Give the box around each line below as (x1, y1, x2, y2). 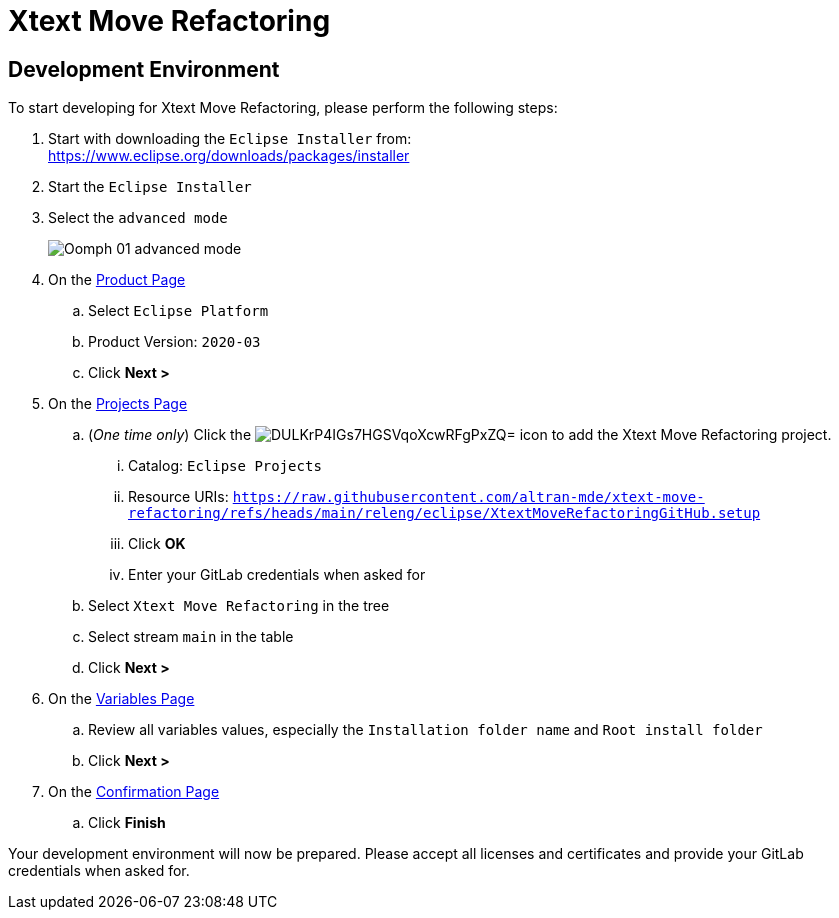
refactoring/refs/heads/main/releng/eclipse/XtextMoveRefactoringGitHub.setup (128, 505, 761, 522)
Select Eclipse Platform (88, 302, 269, 320)
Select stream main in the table (88, 628, 294, 646)
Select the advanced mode (48, 209, 228, 227)
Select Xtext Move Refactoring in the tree (88, 597, 390, 615)
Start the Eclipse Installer (48, 178, 252, 196)
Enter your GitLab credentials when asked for (128, 566, 426, 584)
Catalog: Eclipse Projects (128, 457, 322, 475)
